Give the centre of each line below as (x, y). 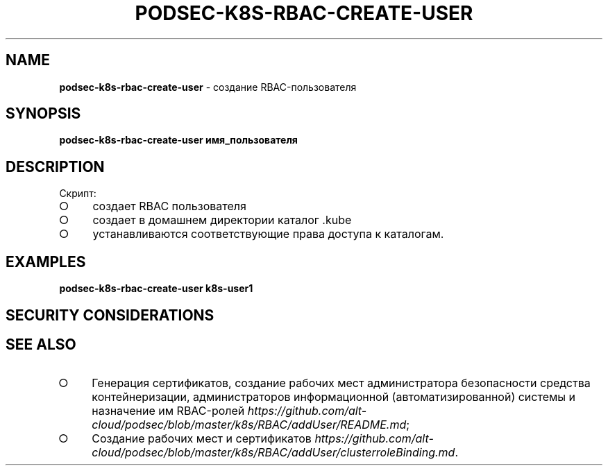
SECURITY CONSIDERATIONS (110, 315)
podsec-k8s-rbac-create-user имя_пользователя (178, 140)
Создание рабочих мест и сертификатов (202, 439)
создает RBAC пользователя (169, 206)
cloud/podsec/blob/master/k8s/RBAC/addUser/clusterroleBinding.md (273, 453)
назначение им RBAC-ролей (168, 411)
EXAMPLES (46, 262)
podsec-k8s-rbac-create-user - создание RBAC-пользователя (208, 87)
